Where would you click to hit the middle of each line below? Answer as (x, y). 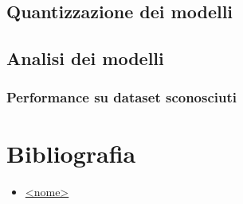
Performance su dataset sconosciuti (122, 97)
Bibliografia (71, 153)
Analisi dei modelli (85, 58)
